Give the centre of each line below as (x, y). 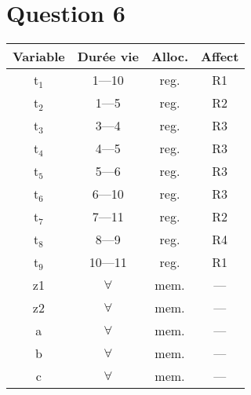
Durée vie (108, 57)
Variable (39, 57)
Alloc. (169, 57)
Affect (220, 57)
